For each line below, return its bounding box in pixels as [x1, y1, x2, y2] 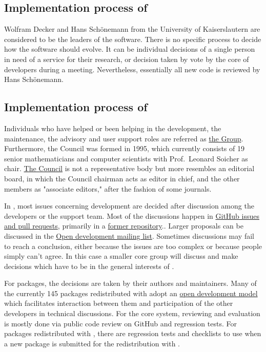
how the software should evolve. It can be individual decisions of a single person [4, 44, 255, 54]
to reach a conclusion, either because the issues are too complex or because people [4, 240, 262, 251]
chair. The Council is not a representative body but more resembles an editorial [4, 163, 255, 174]
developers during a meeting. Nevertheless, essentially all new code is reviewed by [4, 64, 260, 74]
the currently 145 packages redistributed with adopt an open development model [4, 287, 258, 298]
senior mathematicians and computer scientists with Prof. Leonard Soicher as [4, 153, 248, 163]
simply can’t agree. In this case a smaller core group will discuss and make [4, 251, 238, 261]
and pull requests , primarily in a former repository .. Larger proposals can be [4, 220, 243, 231]
